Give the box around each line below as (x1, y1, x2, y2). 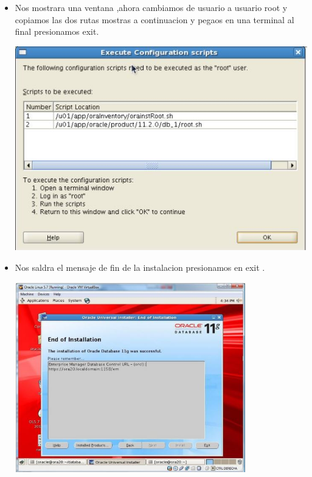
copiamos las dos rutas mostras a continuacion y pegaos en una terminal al (15, 13, 294, 26)
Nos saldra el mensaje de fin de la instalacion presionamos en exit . (15, 260, 265, 273)
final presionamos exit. (15, 25, 99, 38)
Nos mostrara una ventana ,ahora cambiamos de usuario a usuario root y (15, 1, 288, 13)
